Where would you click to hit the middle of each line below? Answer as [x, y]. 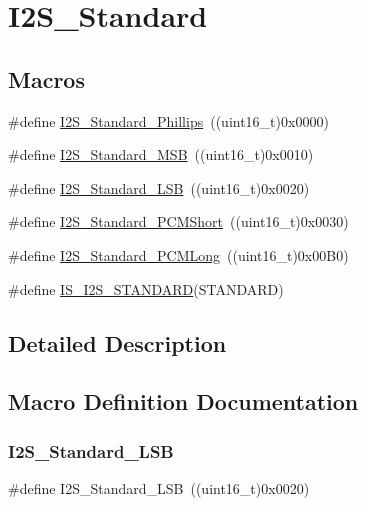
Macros [46, 78]
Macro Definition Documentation [183, 401]
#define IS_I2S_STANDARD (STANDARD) [146, 288]
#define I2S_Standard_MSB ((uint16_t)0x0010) [161, 154]
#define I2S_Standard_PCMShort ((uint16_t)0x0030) [178, 221]
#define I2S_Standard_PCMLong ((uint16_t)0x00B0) [178, 254]
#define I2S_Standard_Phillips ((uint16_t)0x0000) [168, 120]
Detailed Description [117, 342]
